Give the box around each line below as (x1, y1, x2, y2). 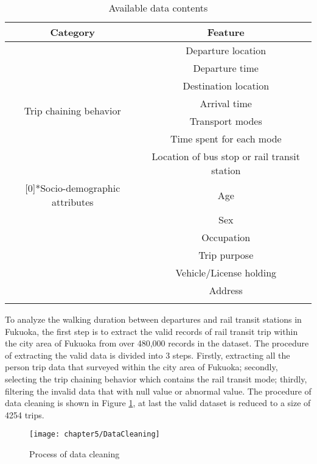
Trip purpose (198, 248, 254, 262)
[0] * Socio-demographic (25, 181, 120, 195)
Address (209, 283, 243, 297)
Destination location (183, 79, 270, 93)
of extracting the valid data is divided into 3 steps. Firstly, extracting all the (5, 348, 290, 361)
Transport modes (189, 114, 262, 128)
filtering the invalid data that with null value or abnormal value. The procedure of (5, 384, 312, 397)
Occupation (201, 230, 251, 244)
